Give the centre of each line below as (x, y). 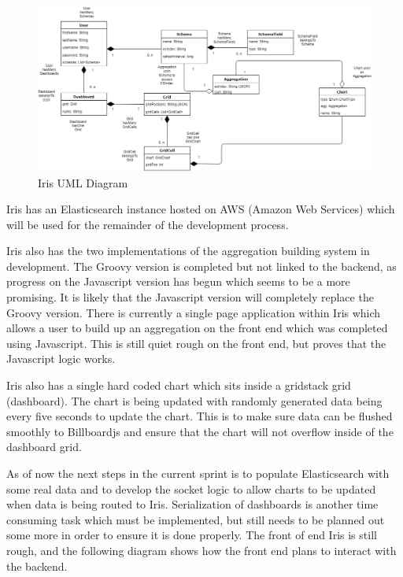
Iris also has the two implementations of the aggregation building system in (188, 251)
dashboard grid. (44, 447)
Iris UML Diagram (83, 182)
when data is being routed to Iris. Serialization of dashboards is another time (192, 504)
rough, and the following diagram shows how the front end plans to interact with (201, 550)
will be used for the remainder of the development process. (148, 224)
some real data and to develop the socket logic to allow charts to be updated (191, 488)
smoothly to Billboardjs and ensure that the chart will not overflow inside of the (200, 431)
